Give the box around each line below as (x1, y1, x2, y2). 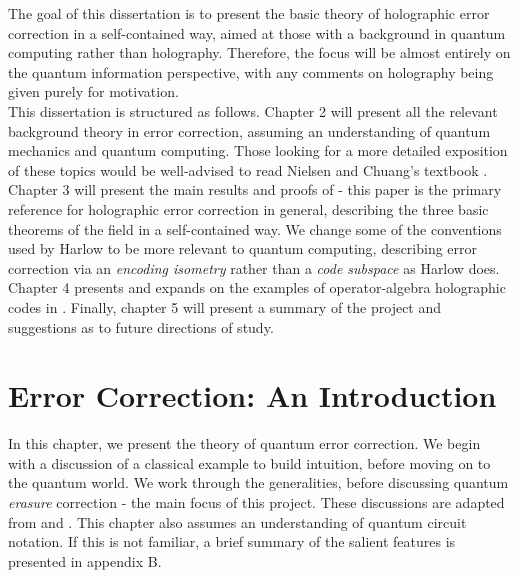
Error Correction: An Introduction (8, 375, 497, 416)
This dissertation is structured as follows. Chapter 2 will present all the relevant (8, 100, 498, 121)
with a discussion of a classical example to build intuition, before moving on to (8, 452, 491, 473)
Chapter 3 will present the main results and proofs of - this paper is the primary (8, 179, 502, 200)
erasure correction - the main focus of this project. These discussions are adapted (8, 492, 505, 512)
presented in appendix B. (8, 550, 162, 571)
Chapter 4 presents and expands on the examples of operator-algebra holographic (8, 277, 506, 298)
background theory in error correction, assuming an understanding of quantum (8, 120, 491, 141)
